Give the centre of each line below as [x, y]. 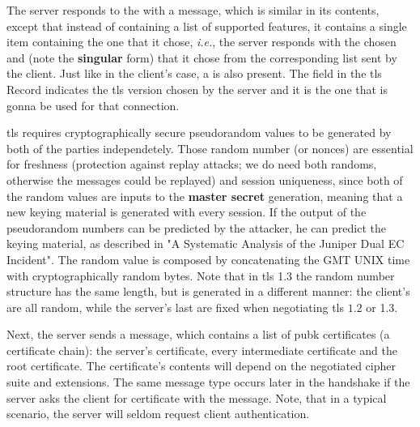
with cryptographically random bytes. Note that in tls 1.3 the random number [201, 275]
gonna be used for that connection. [93, 105]
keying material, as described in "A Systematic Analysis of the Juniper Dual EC [206, 243]
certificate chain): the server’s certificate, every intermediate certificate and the [202, 350]
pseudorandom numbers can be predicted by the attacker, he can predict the [196, 227]
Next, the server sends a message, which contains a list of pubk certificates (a [198, 334]
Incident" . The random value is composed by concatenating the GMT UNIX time [208, 259]
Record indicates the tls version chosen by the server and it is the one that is [197, 89]
